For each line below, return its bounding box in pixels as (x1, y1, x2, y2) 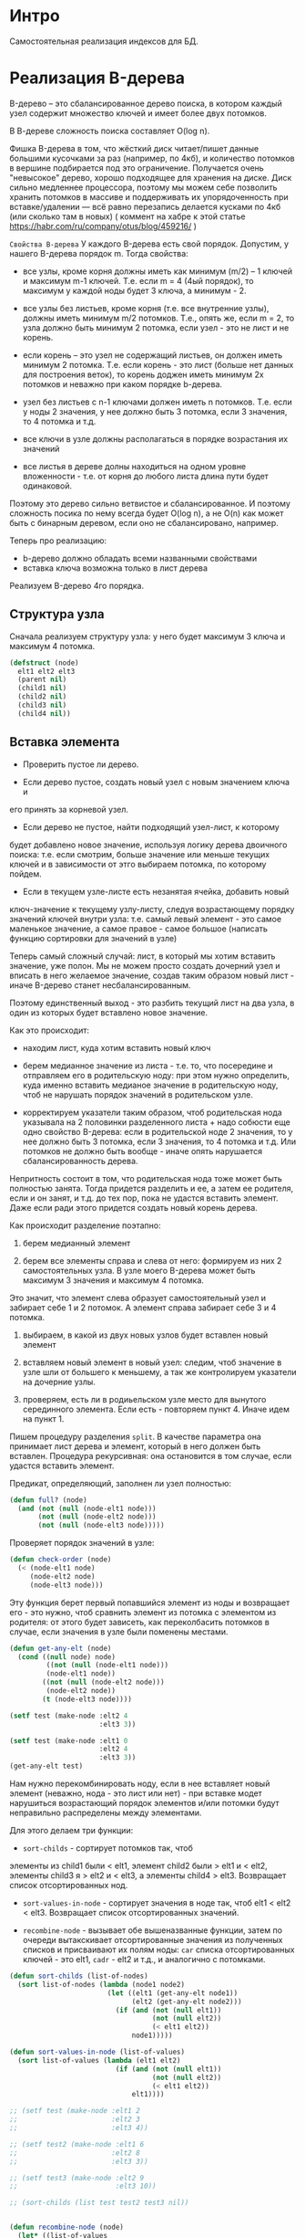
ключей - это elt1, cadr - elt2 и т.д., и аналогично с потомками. (22, 1954, 266, 1964)
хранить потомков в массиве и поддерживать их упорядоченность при (9, 191, 289, 202)
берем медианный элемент (22, 1237, 131, 1248)
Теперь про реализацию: (9, 535, 107, 546)
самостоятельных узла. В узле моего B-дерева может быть (22, 1265, 256, 1276)
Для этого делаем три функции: (9, 1825, 134, 1835)
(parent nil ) (17, 675, 67, 685)
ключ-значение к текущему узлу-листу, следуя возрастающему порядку (9, 903, 295, 914)
